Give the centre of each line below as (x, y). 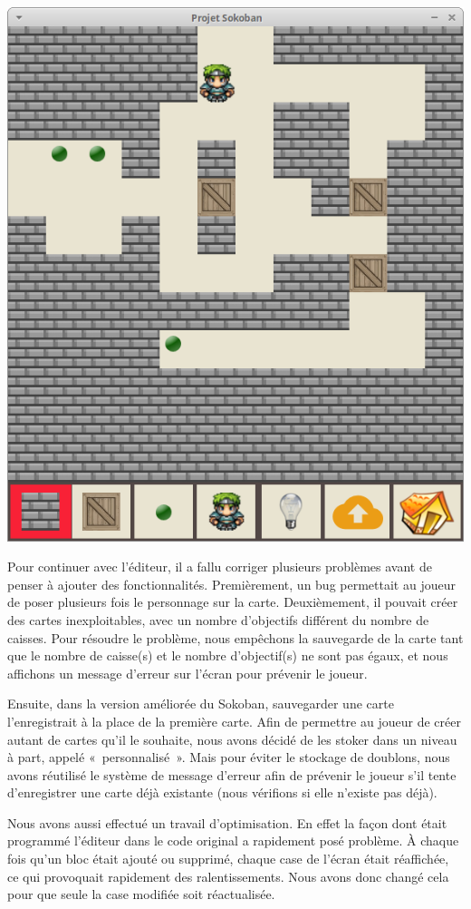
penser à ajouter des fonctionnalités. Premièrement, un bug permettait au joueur (231, 584)
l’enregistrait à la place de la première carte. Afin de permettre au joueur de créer (234, 721)
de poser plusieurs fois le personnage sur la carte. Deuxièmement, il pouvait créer (233, 602)
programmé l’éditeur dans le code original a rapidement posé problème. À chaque (233, 841)
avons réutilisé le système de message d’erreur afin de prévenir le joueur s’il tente (232, 774)
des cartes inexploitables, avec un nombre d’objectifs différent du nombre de (218, 619)
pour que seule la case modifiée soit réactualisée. (141, 894)
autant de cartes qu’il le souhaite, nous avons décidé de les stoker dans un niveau (232, 739)
